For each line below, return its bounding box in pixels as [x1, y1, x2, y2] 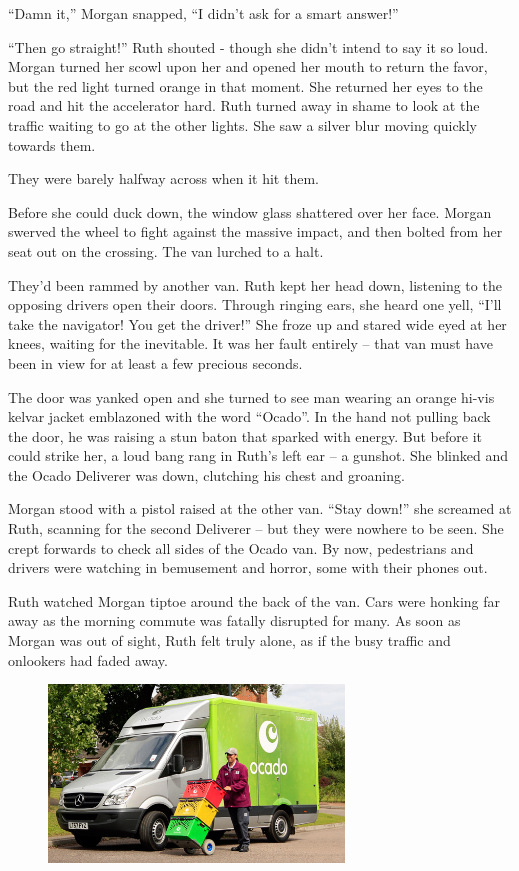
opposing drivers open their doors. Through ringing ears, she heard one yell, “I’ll [8, 294, 502, 315]
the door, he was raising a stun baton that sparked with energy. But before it [8, 425, 482, 446]
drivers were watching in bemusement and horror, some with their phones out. [8, 557, 488, 578]
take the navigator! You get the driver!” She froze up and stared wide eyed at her [8, 313, 507, 334]
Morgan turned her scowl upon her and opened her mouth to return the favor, [8, 56, 488, 77]
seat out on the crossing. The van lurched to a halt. [8, 240, 324, 261]
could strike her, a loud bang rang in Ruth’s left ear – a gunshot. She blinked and [8, 445, 508, 466]
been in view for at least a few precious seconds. [8, 352, 303, 373]
